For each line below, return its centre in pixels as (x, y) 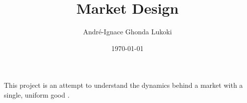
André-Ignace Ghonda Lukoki (127, 32)
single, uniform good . (37, 94)
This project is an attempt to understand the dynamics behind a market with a (123, 85)
